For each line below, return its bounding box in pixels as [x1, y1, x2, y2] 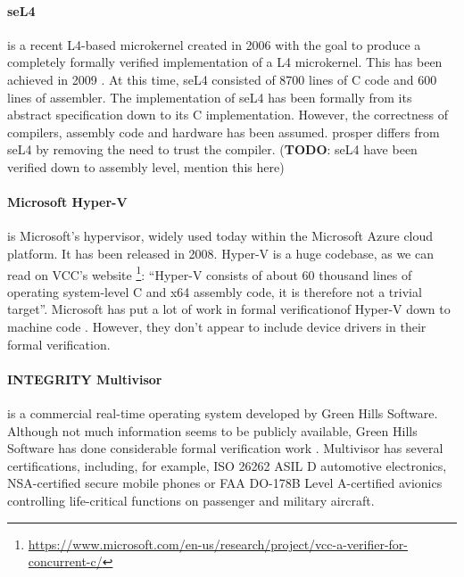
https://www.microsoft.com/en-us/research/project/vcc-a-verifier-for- [28, 534, 409, 553]
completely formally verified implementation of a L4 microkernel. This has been [7, 53, 443, 71]
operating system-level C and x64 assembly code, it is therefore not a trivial [7, 282, 422, 301]
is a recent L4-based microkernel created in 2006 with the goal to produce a [7, 35, 421, 54]
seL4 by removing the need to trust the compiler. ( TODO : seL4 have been [7, 140, 418, 159]
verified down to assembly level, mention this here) [7, 157, 285, 176]
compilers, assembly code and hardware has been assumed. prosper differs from [7, 122, 440, 141]
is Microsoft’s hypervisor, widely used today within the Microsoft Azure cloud [7, 227, 434, 245]
